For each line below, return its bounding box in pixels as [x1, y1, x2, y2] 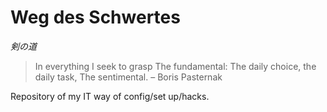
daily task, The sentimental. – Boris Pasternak [34, 71, 223, 83]
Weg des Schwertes [10, 6, 181, 29]
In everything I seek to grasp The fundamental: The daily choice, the [34, 60, 317, 72]
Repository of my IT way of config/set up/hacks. [10, 90, 210, 102]
